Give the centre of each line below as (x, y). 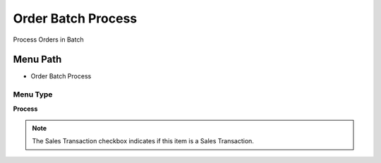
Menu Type (33, 95)
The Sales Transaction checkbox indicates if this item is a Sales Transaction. (143, 141)
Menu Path (37, 60)
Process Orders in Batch (48, 40)
